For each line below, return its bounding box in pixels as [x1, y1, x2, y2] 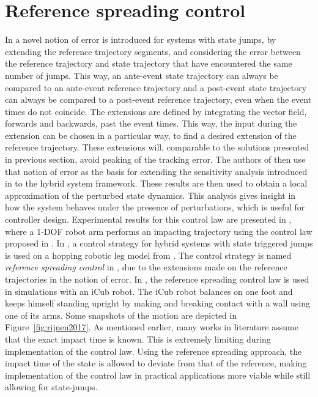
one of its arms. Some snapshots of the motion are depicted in [5, 308, 237, 321]
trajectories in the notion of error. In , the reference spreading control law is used [5, 273, 309, 285]
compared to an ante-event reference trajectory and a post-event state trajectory [5, 81, 307, 94]
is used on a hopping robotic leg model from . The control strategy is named [5, 248, 292, 261]
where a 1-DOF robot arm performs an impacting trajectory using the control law [5, 224, 312, 237]
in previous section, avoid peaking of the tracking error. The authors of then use [5, 153, 306, 166]
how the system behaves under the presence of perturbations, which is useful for [5, 201, 305, 213]
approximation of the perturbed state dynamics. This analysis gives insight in [5, 188, 296, 201]
